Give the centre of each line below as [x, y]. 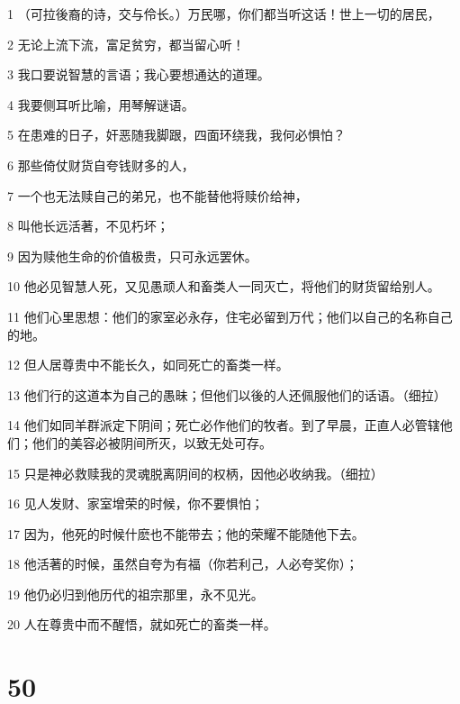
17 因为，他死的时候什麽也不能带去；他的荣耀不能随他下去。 [186, 533]
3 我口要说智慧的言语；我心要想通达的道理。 [139, 74]
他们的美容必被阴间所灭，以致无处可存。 [152, 442]
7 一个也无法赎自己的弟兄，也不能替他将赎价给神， [158, 195]
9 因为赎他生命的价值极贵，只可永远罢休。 [132, 256]
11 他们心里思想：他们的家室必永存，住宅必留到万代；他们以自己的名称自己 [230, 316]
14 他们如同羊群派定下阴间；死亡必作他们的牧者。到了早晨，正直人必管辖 [224, 425]
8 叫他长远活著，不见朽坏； [88, 226]
